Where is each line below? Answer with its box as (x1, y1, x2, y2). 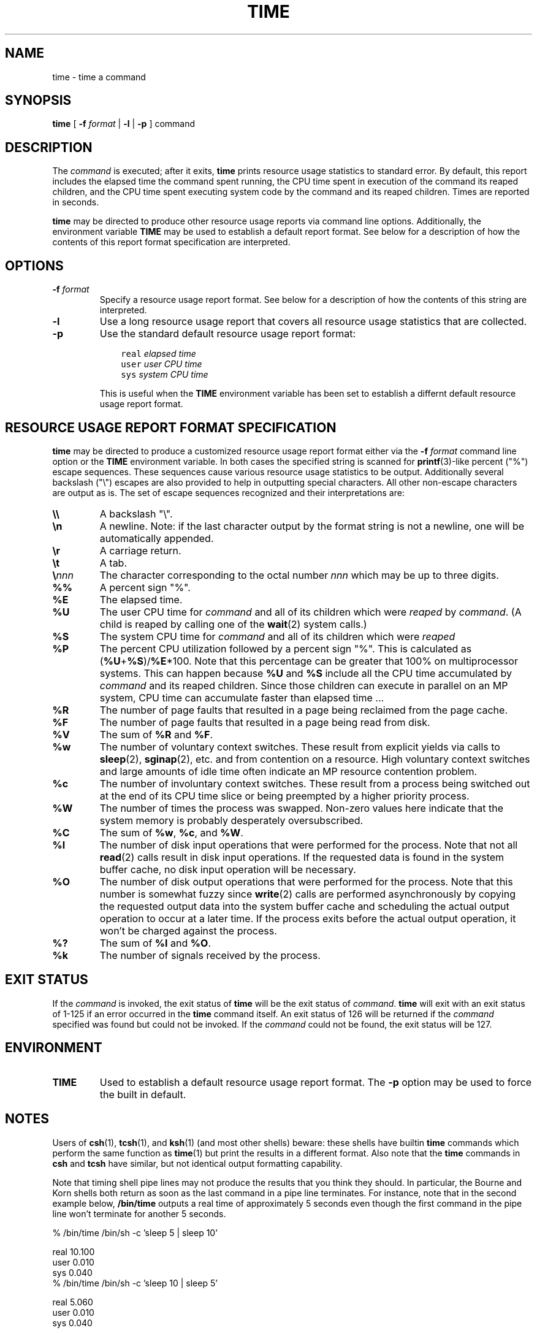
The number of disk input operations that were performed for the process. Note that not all (99, 838, 518, 851)
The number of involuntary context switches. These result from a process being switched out (99, 777, 530, 790)
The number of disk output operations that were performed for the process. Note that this (99, 875, 513, 888)
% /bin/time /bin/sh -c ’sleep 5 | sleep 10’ (52, 1227, 218, 1238)
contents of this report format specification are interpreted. (52, 237, 291, 248)
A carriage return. (99, 544, 181, 557)
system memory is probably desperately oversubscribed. (99, 814, 364, 827)
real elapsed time (121, 348, 196, 359)
